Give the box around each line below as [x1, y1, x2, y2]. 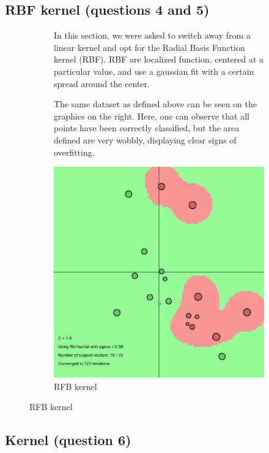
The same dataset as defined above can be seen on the [54, 97, 257, 110]
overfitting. [54, 145, 95, 158]
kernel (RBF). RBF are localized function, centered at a [54, 53, 264, 66]
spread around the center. [54, 77, 150, 89]
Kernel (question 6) [5, 430, 131, 449]
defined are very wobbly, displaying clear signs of [54, 133, 237, 146]
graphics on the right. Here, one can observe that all [54, 109, 249, 122]
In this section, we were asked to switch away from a [54, 29, 251, 42]
